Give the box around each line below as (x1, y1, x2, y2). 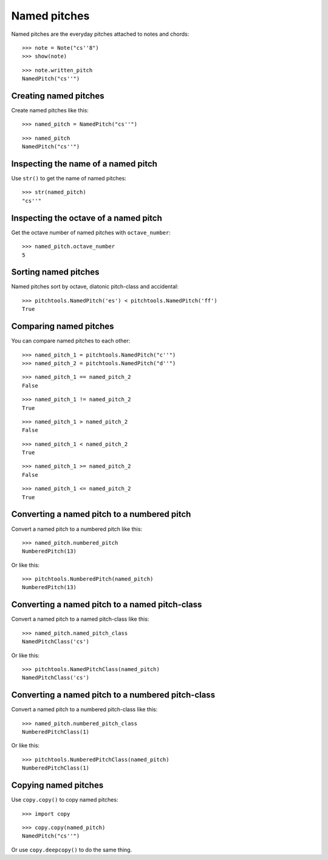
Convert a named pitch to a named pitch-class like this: (11, 615, 149, 623)
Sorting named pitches (11, 267, 100, 278)
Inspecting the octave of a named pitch (11, 213, 162, 223)
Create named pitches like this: (11, 107, 89, 114)
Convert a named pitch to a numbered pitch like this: (11, 525, 143, 533)
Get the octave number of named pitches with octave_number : (11, 228, 171, 236)
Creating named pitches (11, 90, 104, 101)
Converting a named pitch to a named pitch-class (11, 599, 202, 610)
